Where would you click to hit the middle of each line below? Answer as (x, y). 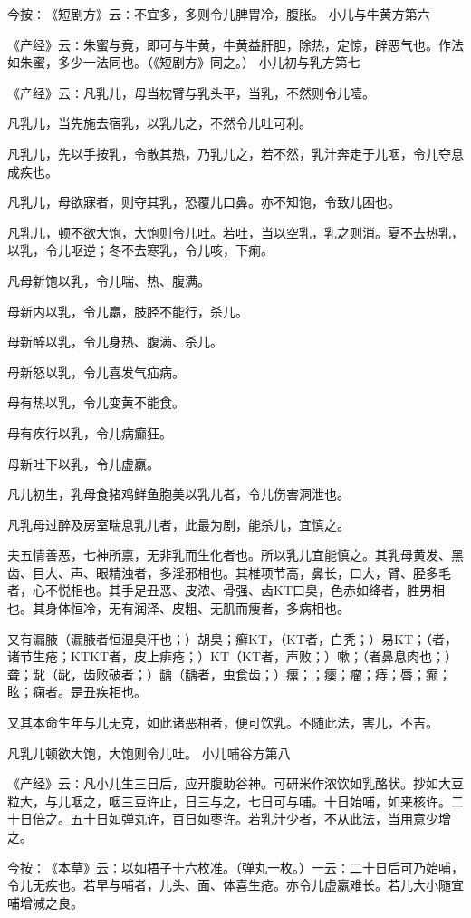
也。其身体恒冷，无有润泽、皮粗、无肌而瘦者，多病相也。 (178, 608)
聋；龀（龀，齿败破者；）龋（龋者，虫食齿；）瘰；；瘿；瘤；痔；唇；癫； (229, 674)
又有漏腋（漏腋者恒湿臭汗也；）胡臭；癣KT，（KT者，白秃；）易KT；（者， (232, 638)
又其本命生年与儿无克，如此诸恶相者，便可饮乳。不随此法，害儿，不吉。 (223, 723)
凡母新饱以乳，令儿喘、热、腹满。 (109, 280)
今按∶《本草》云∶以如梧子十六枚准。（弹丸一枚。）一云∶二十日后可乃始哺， (235, 867)
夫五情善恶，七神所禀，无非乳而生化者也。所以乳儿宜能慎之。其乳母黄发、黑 (235, 555)
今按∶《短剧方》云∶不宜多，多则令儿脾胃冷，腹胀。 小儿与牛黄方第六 (219, 14)
